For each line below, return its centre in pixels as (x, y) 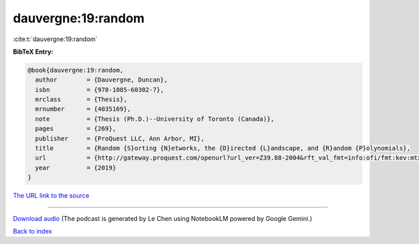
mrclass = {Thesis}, (81, 100)
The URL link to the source (51, 196)
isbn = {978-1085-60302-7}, (100, 90)
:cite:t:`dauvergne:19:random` (55, 39)
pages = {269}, (76, 129)
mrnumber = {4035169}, (83, 109)
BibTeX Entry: (33, 52)
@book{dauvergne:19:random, (75, 70)
